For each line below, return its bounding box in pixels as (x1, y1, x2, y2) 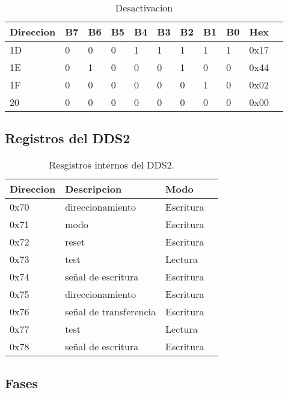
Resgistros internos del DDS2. (49, 158, 175, 172)
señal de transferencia (65, 305, 156, 319)
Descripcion (65, 182, 122, 196)
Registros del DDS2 (5, 129, 130, 147)
